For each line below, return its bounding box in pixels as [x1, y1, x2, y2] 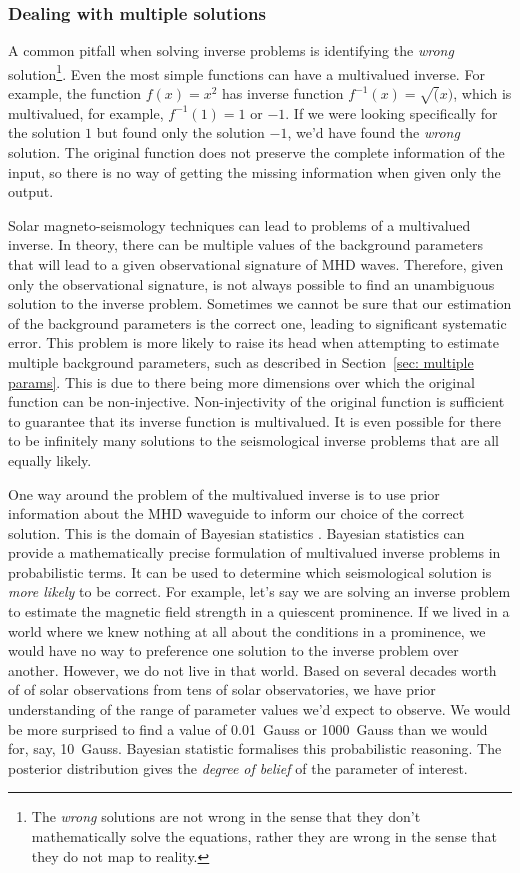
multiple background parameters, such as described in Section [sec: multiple [8, 351, 474, 372]
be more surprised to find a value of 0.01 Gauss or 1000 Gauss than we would [8, 718, 488, 739]
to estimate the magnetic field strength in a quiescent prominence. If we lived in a [8, 601, 510, 622]
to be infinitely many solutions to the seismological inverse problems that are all [8, 430, 499, 451]
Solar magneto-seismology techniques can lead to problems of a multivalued [8, 214, 471, 235]
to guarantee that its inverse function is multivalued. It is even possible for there [8, 410, 501, 431]
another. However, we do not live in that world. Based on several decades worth [8, 659, 497, 680]
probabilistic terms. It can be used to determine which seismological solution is [8, 561, 492, 582]
